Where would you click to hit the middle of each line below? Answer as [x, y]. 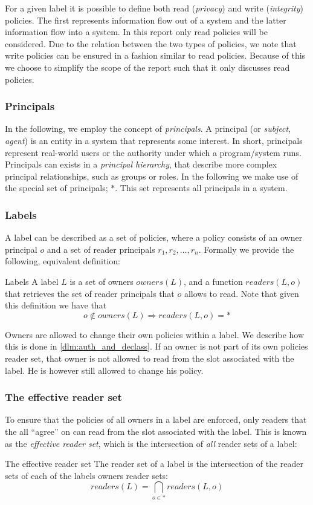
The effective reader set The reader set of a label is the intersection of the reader [154, 464]
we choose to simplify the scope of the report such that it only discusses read [147, 67]
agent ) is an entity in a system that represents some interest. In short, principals [154, 140]
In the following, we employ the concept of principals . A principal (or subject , [148, 129]
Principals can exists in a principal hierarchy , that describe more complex [141, 164]
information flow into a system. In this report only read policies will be [136, 32]
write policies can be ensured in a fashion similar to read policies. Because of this [155, 55]
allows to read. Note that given [241, 293]
